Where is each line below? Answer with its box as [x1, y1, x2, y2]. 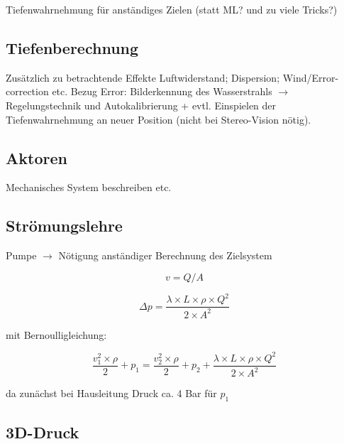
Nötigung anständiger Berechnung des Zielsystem [58, 248, 272, 263]
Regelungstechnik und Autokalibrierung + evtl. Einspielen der [6, 97, 277, 112]
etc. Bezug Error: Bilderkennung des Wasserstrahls [52, 84, 272, 99]
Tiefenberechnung [6, 36, 139, 58]
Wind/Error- [282, 70, 339, 85]
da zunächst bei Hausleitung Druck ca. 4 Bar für [6, 386, 217, 401]
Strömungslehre [6, 215, 123, 237]
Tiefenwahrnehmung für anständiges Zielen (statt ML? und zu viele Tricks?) [6, 2, 338, 16]
